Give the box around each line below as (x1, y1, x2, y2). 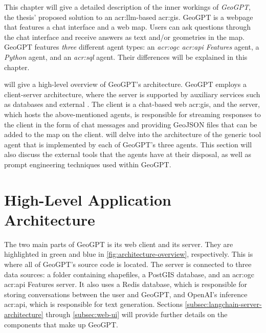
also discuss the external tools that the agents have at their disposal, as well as (4, 149, 252, 160)
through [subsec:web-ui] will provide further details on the (46, 308, 228, 319)
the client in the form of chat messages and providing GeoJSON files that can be (4, 119, 257, 129)
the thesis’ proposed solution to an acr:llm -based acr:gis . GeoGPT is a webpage (4, 11, 253, 22)
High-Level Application (4, 189, 171, 210)
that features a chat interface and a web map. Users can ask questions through (4, 21, 251, 32)
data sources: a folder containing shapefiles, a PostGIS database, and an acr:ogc (4, 269, 254, 279)
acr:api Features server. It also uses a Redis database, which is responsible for (4, 279, 248, 290)
